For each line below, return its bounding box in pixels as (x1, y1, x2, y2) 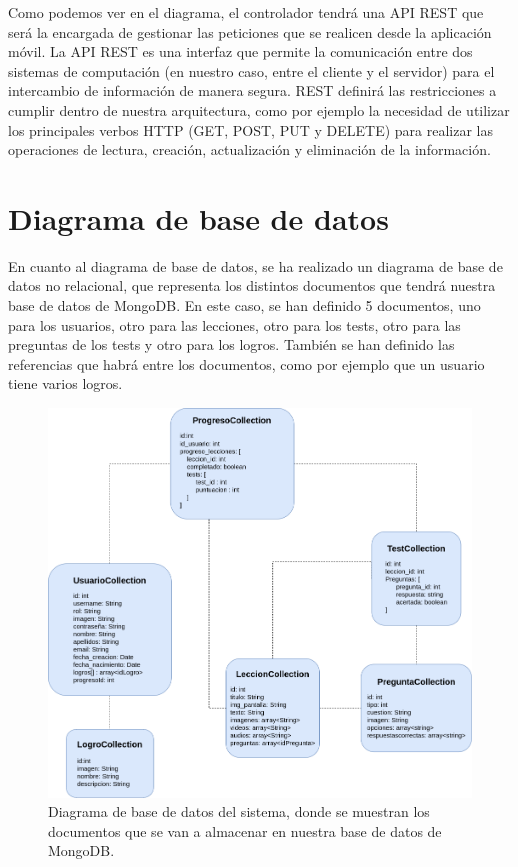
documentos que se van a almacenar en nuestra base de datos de (48, 820, 442, 841)
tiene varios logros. (8, 373, 123, 394)
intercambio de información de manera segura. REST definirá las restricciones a (8, 80, 497, 101)
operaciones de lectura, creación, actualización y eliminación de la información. (8, 139, 491, 160)
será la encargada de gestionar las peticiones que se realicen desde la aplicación (8, 21, 492, 42)
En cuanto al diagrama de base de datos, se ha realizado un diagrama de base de (8, 255, 503, 276)
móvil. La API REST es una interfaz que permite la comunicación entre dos (8, 41, 473, 62)
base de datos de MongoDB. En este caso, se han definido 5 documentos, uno (8, 295, 481, 316)
